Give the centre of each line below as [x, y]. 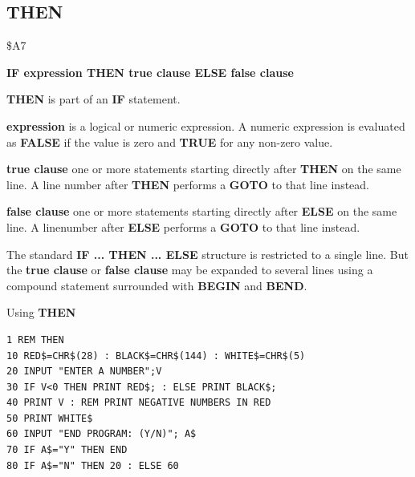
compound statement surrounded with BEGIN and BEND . [157, 285]
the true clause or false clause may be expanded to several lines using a [190, 270]
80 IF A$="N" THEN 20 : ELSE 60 [93, 465]
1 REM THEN [35, 340]
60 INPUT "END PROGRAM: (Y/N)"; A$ [102, 434]
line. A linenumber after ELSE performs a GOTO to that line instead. [183, 226]
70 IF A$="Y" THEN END [67, 450]
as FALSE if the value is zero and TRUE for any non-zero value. [170, 141]
